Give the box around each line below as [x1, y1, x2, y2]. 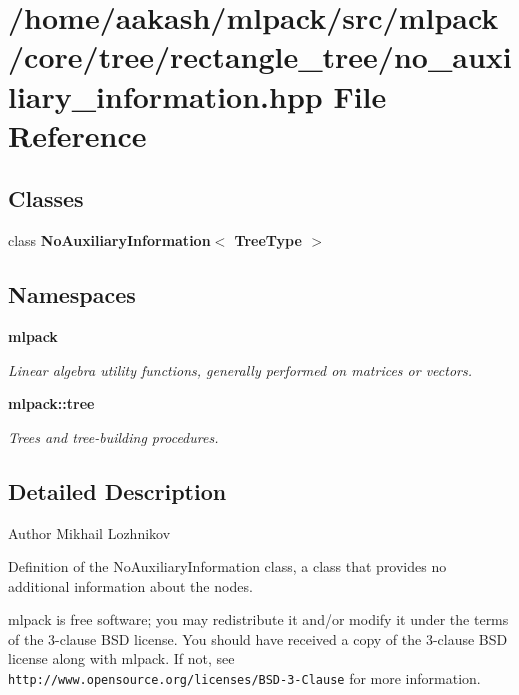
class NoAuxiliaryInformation [8, 230, 211, 251]
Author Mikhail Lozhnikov [8, 522, 171, 543]
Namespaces [8, 279, 136, 310]
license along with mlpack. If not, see [8, 648, 235, 669]
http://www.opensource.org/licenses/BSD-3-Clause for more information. [8, 668, 481, 689]
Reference [8, 114, 147, 155]
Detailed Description [8, 475, 227, 506]
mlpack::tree [8, 393, 95, 414]
